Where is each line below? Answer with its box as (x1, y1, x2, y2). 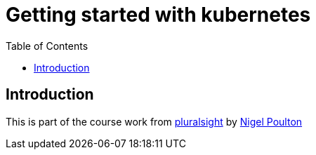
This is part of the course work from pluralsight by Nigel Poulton (6, 115, 303, 128)
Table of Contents (6, 39, 88, 52)
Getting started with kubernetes (6, 3, 311, 27)
